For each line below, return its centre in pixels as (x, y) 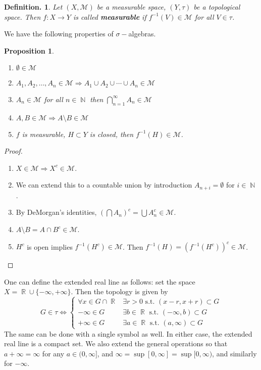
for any (53, 353)
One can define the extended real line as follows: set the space (100, 281)
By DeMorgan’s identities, (56, 212)
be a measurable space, (131, 7)
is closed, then (112, 134)
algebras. (142, 34)
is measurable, (44, 134)
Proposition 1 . (29, 50)
